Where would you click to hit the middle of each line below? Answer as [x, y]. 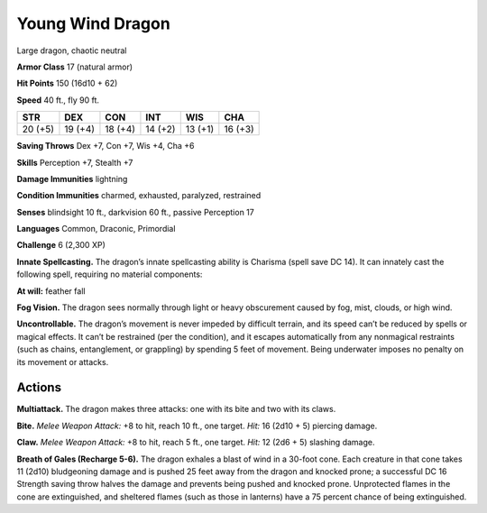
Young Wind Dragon [93, 23]
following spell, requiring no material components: [110, 274]
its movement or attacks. [63, 362]
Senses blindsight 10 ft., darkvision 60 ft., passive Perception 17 [135, 212]
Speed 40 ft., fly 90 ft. [58, 100]
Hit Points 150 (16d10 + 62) [67, 83]
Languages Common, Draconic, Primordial [96, 229]
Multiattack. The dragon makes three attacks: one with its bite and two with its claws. [176, 409]
